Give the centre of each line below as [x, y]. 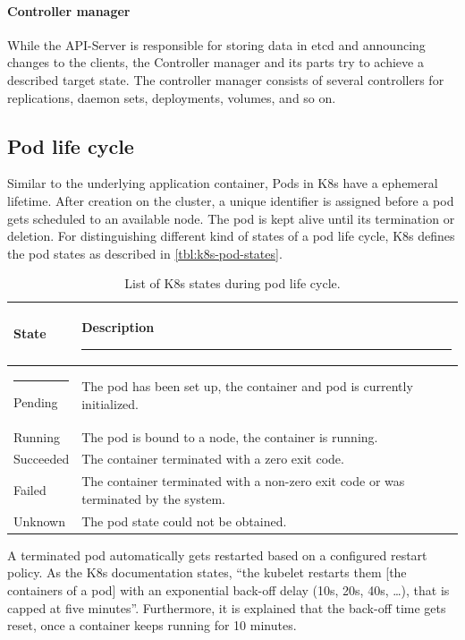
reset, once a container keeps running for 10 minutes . [152, 625]
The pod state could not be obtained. [184, 521]
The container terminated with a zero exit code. [213, 459]
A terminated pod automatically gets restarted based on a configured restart [217, 555]
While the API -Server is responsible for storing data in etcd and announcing [216, 44]
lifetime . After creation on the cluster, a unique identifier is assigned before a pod [231, 200]
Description [118, 326]
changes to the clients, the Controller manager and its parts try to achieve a [216, 62]
